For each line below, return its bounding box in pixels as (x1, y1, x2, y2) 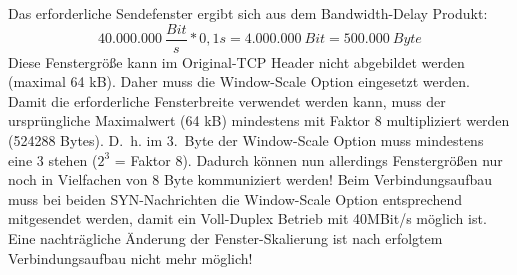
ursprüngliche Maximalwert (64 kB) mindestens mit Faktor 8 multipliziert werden (8, 110, 510, 131)
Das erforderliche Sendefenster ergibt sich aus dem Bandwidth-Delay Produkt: (8, 3, 488, 23)
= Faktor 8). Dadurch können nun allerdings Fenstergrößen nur (114, 149, 503, 170)
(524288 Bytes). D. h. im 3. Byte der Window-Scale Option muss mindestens (8, 130, 484, 151)
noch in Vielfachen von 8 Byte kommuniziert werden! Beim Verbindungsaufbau (8, 169, 492, 190)
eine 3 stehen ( (8, 149, 98, 170)
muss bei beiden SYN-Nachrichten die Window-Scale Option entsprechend (8, 188, 463, 209)
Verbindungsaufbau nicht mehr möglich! (8, 247, 253, 268)
